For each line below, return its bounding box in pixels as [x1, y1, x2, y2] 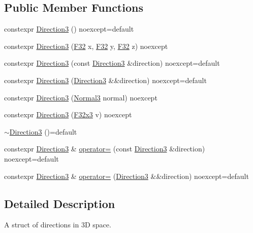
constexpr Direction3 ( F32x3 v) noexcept [4, 109, 132, 120]
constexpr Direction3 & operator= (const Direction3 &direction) [4, 143, 205, 154]
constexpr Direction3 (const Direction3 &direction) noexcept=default [4, 58, 220, 68]
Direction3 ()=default [9, 126, 77, 137]
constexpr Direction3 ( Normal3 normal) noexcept [4, 92, 157, 102]
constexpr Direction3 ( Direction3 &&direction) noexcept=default [4, 74, 207, 85]
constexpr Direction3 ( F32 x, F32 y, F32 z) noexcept [4, 40, 168, 51]
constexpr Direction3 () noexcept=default [4, 23, 134, 34]
